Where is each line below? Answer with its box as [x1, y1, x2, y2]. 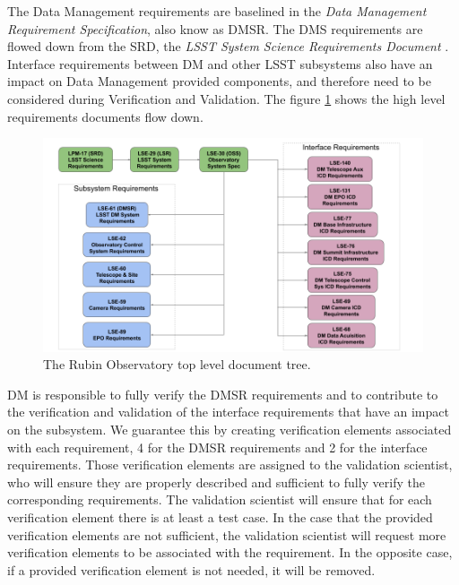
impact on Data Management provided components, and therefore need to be [7, 72, 431, 90]
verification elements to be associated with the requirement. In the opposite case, [7, 543, 453, 562]
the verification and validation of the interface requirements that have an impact [7, 402, 449, 421]
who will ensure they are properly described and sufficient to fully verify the [7, 472, 425, 491]
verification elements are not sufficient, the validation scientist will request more [7, 525, 446, 544]
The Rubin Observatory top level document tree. [43, 355, 311, 374]
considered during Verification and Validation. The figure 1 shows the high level [7, 89, 446, 108]
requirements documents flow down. [7, 107, 204, 125]
